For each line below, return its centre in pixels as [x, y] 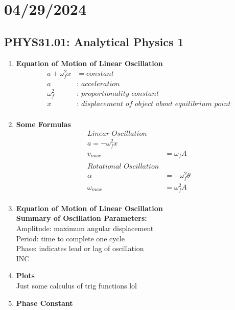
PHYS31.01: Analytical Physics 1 [94, 41]
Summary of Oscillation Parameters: [81, 218]
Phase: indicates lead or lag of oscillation [80, 248]
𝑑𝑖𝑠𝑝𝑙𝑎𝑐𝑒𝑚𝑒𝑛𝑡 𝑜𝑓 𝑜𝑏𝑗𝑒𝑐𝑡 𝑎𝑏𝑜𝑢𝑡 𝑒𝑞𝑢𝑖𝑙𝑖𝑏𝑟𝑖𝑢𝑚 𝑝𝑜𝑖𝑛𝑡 [156, 104]
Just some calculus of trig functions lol [77, 285]
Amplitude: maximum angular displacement [85, 228]
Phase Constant [44, 303]
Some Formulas [43, 124]
